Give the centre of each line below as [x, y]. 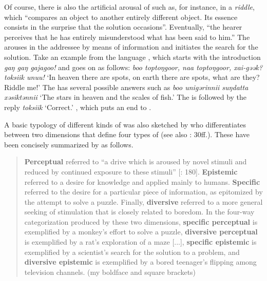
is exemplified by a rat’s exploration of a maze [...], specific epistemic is [140, 242]
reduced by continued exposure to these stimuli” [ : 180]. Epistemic [131, 171]
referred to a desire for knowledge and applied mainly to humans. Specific [142, 181]
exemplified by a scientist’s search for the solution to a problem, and [132, 252]
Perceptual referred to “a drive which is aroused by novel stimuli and [136, 161]
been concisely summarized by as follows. [69, 144]
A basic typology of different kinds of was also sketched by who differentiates [125, 124]
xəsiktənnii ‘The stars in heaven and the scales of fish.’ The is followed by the [126, 97]
